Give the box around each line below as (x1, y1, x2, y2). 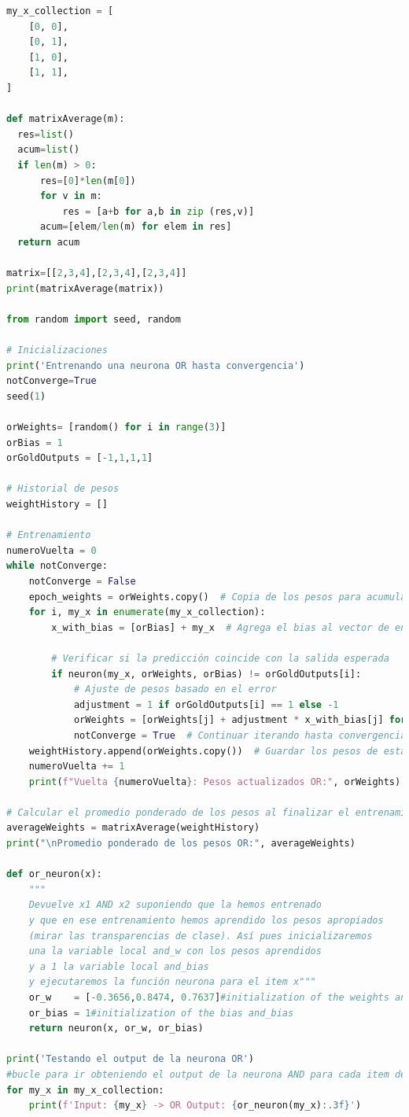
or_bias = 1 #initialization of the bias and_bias (28, 1007, 294, 1019)
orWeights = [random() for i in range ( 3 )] (6, 422, 227, 433)
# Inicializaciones (6, 345, 108, 356)
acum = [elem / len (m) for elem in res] (39, 221, 232, 233)
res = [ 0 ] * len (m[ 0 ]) (39, 175, 136, 186)
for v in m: (39, 190, 102, 202)
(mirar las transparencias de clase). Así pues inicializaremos (28, 930, 373, 942)
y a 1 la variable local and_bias (28, 960, 209, 972)
